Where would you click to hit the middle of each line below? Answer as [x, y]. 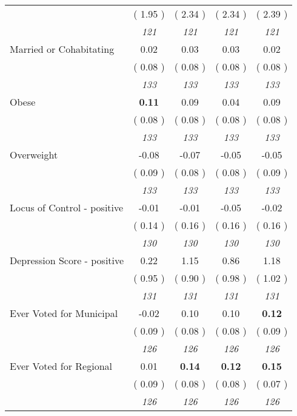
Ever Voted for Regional [61, 366]
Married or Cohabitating [62, 49]
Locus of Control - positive [67, 207]
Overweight [34, 155]
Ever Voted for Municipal [64, 313]
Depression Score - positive [67, 260]
